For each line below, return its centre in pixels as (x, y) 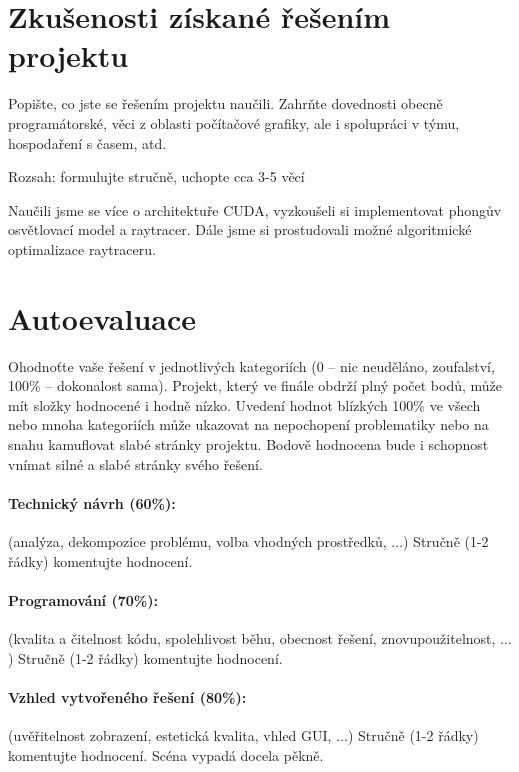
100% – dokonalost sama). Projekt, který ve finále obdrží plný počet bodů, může (255, 385)
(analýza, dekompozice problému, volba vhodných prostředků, (197, 540)
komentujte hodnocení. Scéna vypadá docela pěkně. (166, 754)
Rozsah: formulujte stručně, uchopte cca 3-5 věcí (156, 176)
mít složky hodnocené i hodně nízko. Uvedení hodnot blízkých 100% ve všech (244, 404)
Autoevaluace (102, 317)
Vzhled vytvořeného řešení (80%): (127, 696)
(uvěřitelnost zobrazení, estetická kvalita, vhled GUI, (170, 734)
